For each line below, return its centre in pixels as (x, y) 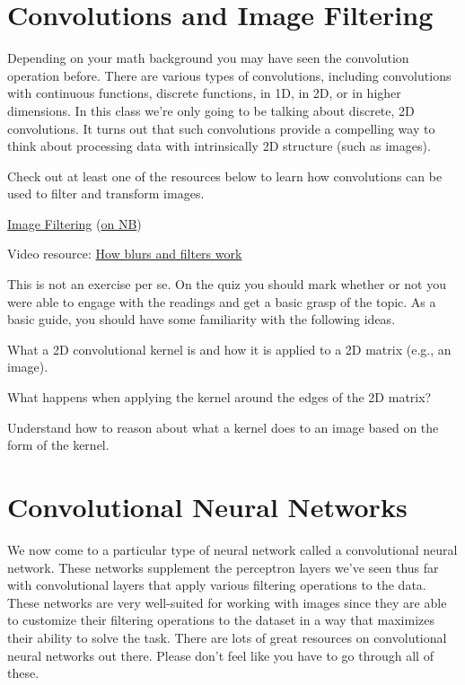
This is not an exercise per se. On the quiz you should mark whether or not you (227, 284)
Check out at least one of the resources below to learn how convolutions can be (225, 176)
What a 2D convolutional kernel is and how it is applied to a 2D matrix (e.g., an (229, 349)
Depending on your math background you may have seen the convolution (208, 58)
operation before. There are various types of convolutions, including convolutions (229, 75)
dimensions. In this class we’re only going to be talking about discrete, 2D (211, 110)
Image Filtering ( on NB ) (75, 223)
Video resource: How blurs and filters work (125, 254)
